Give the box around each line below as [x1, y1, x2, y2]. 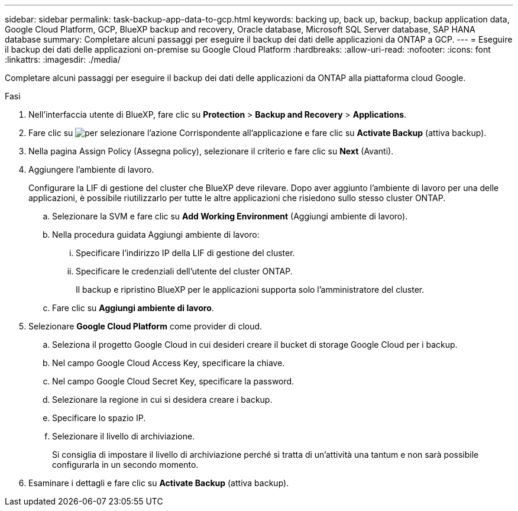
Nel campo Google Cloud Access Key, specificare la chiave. [52, 358, 285, 368]
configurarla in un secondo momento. [52, 460, 199, 470]
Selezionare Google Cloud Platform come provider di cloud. [28, 321, 263, 331]
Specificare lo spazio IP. [52, 413, 146, 423]
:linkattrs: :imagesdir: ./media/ [5, 54, 121, 64]
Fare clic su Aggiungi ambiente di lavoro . [52, 303, 214, 313]
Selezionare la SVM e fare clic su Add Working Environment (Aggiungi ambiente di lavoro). [52, 211, 408, 221]
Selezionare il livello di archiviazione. [52, 431, 195, 441]
